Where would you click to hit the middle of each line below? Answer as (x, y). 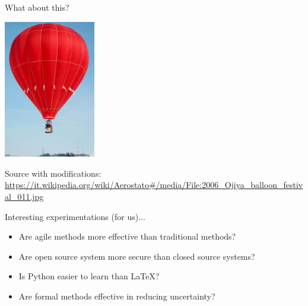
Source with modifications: (53, 173)
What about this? (37, 7)
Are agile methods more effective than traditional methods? (127, 236)
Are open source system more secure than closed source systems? (137, 256)
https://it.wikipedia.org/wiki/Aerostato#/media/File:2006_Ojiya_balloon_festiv (154, 185)
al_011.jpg (24, 197)
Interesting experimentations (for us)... (75, 216)
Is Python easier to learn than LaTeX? (89, 276)
